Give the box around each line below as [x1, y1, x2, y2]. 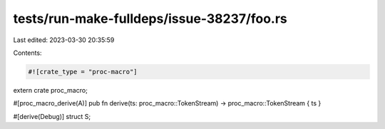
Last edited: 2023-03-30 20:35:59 [13, 36, 115, 44]
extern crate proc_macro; [13, 86, 88, 94]
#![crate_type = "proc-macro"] [28, 68, 138, 76]
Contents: [13, 48, 42, 57]
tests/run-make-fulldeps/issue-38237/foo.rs [13, 11, 288, 26]
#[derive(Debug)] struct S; [13, 112, 91, 120]
